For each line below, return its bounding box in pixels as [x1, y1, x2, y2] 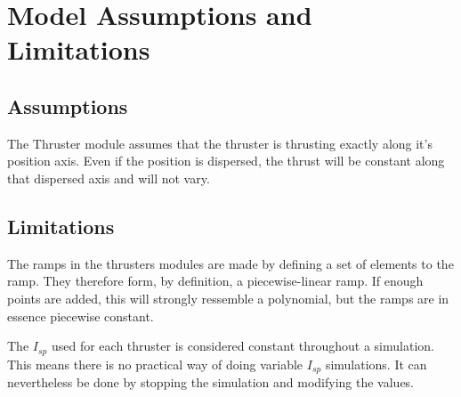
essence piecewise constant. [7, 306, 154, 325]
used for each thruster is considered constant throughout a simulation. [51, 336, 434, 355]
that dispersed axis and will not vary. [7, 168, 210, 187]
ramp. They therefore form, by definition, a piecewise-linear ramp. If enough [7, 271, 424, 290]
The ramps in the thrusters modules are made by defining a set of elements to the [7, 254, 454, 272]
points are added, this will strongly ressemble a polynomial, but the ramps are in [7, 288, 449, 307]
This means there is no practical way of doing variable [7, 354, 303, 373]
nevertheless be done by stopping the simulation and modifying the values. [7, 373, 415, 392]
